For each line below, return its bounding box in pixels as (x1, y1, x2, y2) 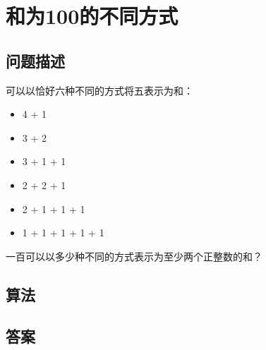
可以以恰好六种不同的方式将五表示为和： (6, 83, 193, 97)
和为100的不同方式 (6, 1, 179, 30)
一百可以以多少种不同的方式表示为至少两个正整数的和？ (6, 248, 262, 263)
